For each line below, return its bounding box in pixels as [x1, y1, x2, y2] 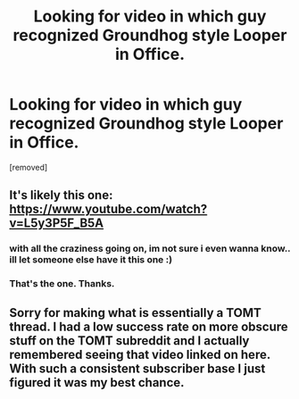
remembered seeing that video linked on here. [9, 346, 270, 362]
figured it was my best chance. [9, 375, 185, 390]
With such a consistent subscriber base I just [9, 361, 266, 376]
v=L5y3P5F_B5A [9, 216, 104, 231]
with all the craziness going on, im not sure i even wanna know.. [9, 243, 291, 255]
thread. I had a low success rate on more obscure [9, 319, 288, 334]
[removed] [9, 162, 48, 172]
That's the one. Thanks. [9, 278, 115, 290]
